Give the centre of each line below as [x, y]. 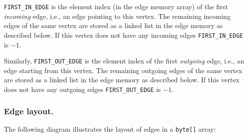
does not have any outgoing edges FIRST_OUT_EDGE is [82, 89]
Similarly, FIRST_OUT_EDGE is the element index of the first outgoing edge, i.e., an [124, 61]
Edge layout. [29, 111]
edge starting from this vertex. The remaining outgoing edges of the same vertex [123, 70]
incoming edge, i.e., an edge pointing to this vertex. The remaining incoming [117, 16]
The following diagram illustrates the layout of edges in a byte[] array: [110, 129]
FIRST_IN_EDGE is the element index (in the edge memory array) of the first [116, 6]
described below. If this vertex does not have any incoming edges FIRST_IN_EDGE [124, 35]
